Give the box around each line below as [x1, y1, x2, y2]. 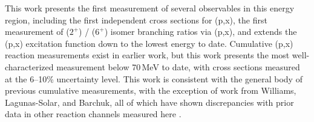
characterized [5, 60, 54, 73]
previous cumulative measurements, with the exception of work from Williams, [5, 84, 296, 97]
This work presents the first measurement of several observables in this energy [5, 2, 295, 14]
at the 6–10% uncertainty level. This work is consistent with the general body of [5, 72, 303, 85]
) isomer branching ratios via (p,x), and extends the [104, 25, 297, 38]
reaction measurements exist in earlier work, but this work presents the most [5, 49, 290, 61]
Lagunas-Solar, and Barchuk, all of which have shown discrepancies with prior [5, 96, 294, 108]
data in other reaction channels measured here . [5, 108, 182, 120]
